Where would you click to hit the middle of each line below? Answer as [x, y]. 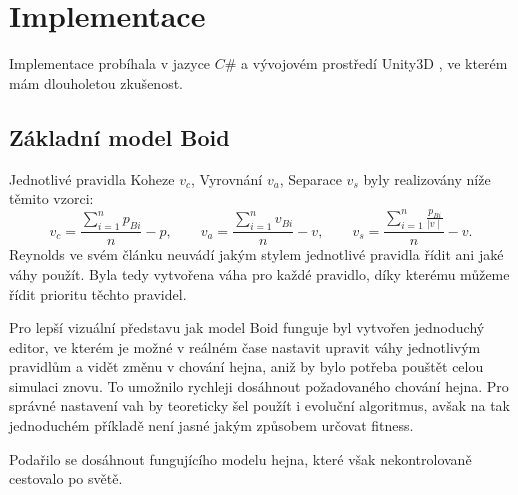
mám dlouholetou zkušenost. [96, 82]
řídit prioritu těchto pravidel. [98, 293]
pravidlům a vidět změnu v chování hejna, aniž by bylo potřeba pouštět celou [246, 366]
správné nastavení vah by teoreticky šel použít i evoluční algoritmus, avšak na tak [259, 405]
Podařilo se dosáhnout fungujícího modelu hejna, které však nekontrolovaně [240, 458]
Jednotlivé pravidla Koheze [92, 178]
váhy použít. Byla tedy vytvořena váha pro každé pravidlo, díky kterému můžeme [259, 273]
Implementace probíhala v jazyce [110, 63]
